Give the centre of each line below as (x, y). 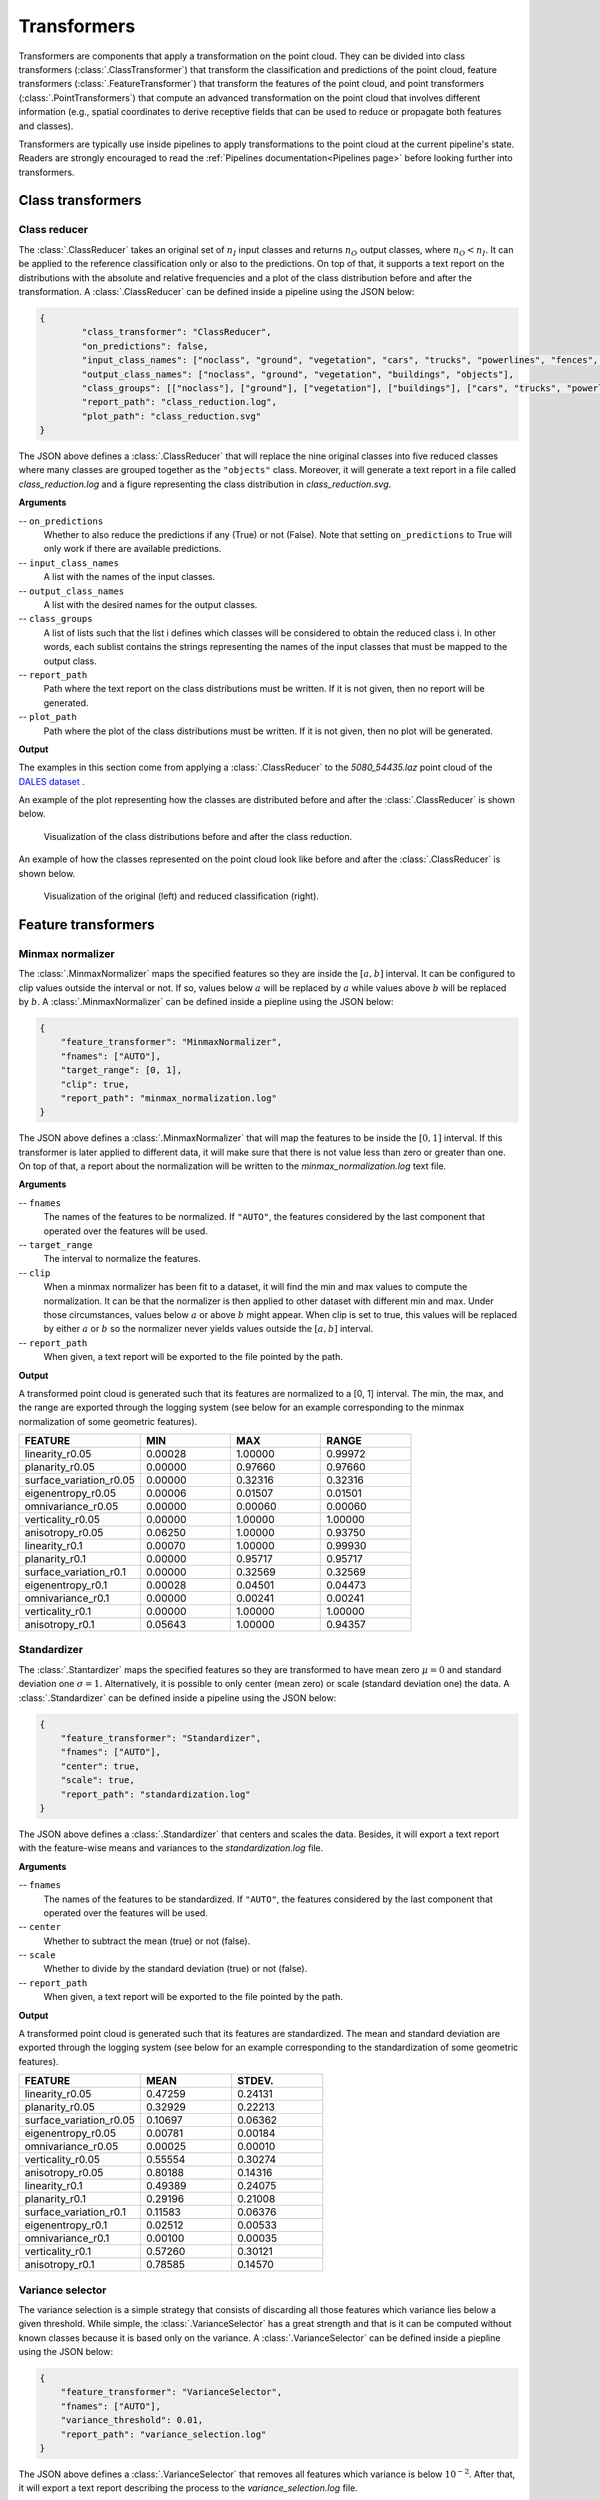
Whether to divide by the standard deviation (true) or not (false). (175, 1969)
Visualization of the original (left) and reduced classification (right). (181, 896)
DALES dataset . (51, 781)
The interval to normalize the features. (122, 1259)
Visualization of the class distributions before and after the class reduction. (198, 836)
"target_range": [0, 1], (121, 1070)
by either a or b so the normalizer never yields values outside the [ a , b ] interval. (208, 1329)
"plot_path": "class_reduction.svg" (171, 416)
